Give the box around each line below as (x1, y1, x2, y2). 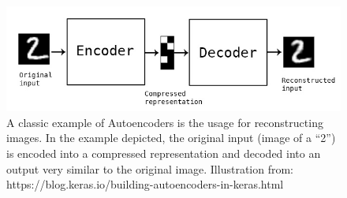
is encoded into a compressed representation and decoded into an (6, 145, 321, 162)
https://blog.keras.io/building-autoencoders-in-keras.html (6, 176, 284, 192)
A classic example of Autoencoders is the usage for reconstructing (6, 114, 323, 130)
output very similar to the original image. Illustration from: (6, 160, 293, 177)
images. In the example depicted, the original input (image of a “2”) (6, 129, 336, 146)
